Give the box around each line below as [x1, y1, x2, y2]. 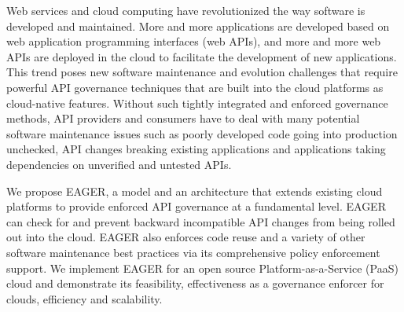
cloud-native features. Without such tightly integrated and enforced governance [6, 94, 388, 111]
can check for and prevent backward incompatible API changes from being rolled [6, 213, 395, 229]
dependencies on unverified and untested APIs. [6, 156, 232, 172]
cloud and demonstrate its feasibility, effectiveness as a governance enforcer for [6, 275, 384, 292]
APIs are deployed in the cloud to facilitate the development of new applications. [6, 48, 397, 64]
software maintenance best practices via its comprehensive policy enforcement [6, 244, 380, 260]
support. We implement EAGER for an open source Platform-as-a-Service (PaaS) [6, 259, 398, 276]
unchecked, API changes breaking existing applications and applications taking [6, 141, 386, 157]
